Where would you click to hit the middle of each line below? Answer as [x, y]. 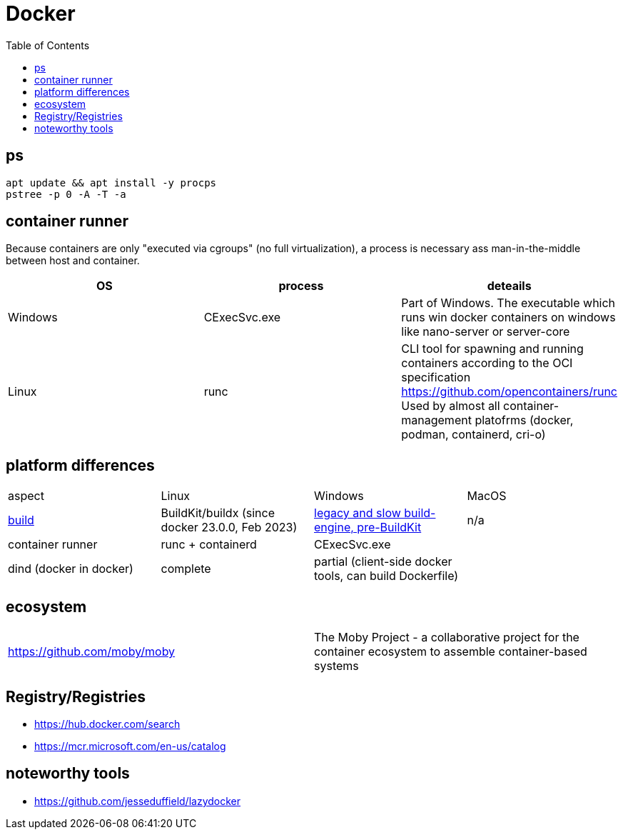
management [436, 420]
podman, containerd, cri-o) [473, 435]
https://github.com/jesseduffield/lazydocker [138, 801]
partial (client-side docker [383, 562]
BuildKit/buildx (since [218, 513]
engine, [334, 527]
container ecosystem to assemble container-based [451, 652]
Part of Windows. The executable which [508, 303]
